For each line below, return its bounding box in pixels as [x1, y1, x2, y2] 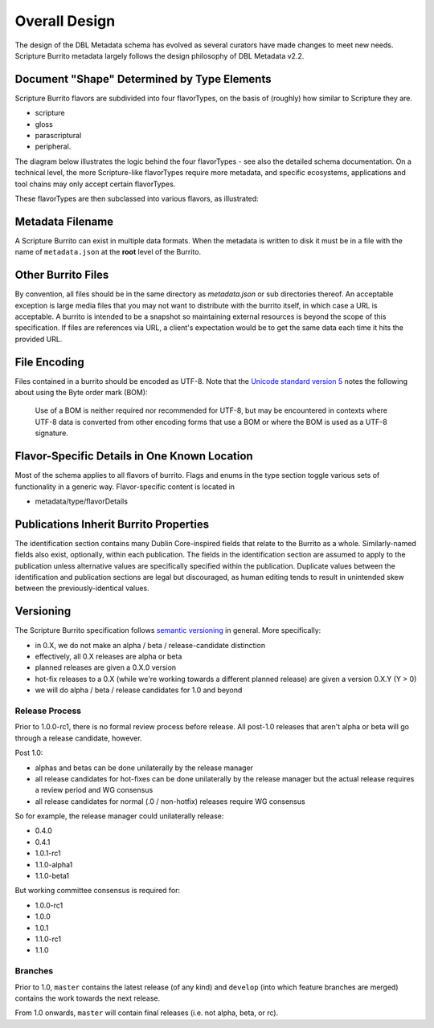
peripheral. [35, 141, 72, 152]
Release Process [14, 705, 82, 716]
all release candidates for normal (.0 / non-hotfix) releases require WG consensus [35, 796, 305, 806]
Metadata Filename [14, 214, 114, 228]
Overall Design [14, 12, 116, 30]
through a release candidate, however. [14, 733, 142, 743]
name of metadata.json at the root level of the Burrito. [14, 247, 201, 257]
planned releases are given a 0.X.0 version [35, 663, 177, 672]
